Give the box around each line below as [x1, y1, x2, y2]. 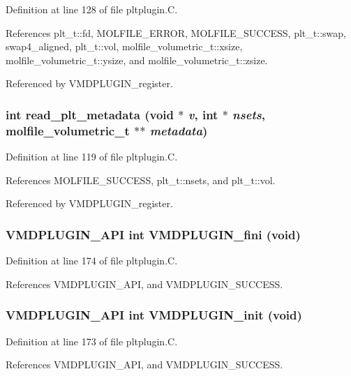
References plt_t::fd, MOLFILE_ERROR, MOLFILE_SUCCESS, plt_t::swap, [6, 25, 346, 40]
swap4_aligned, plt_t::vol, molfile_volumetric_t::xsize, [6, 39, 243, 54]
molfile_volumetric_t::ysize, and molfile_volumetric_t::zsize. [6, 52, 268, 67]
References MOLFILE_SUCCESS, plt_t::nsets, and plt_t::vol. [6, 172, 276, 187]
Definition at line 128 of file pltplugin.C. [6, 2, 178, 16]
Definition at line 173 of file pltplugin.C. [6, 333, 178, 348]
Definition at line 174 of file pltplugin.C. [6, 253, 178, 268]
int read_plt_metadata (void [6, 105, 174, 123]
